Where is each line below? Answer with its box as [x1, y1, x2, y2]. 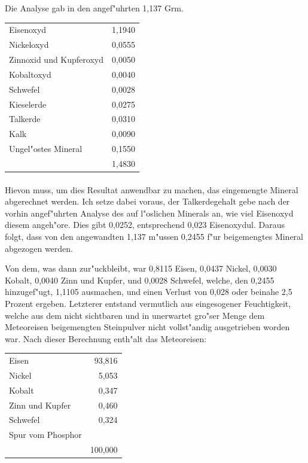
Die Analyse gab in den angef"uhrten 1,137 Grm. [5, 2, 184, 14]
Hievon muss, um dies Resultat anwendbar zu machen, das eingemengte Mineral [5, 183, 298, 196]
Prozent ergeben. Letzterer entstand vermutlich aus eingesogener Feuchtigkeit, [5, 297, 291, 309]
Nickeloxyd [9, 38, 49, 51]
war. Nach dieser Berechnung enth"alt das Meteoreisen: [5, 332, 207, 345]
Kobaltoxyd [9, 68, 51, 80]
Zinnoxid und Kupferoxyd [9, 53, 103, 66]
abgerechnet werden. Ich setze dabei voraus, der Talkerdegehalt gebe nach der [5, 195, 290, 208]
